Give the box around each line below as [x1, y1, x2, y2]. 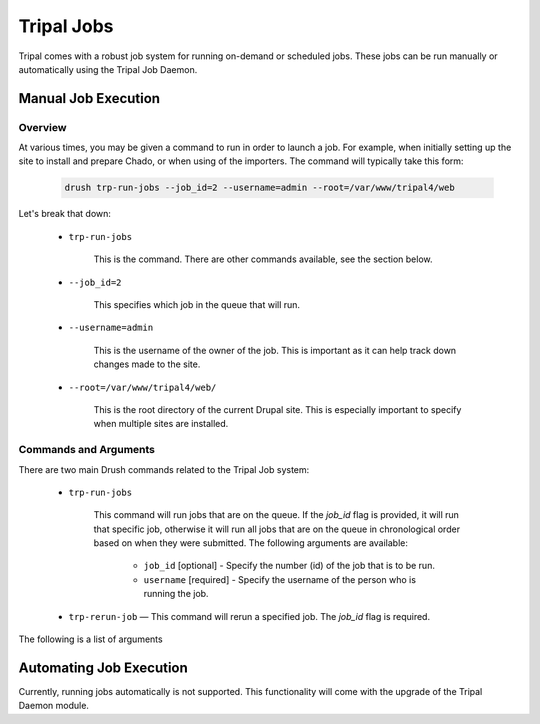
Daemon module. [18, 700, 90, 712]
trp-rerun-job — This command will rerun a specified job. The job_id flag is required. [68, 610, 430, 622]
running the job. [143, 588, 209, 600]
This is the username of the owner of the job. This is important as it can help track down [93, 344, 457, 356]
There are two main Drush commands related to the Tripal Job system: [18, 463, 310, 475]
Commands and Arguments [18, 443, 155, 457]
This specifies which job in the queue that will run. [93, 299, 300, 311]
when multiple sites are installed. [93, 418, 229, 430]
